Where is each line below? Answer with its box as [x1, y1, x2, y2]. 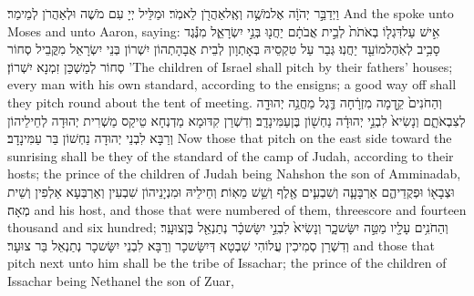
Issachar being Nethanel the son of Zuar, [7, 270, 234, 290]
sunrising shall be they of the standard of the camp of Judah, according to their [7, 146, 454, 165]
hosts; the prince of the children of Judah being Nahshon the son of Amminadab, [7, 164, 461, 183]
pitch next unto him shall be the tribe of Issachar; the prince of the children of [7, 253, 447, 272]
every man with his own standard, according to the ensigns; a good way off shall [7, 75, 457, 94]
